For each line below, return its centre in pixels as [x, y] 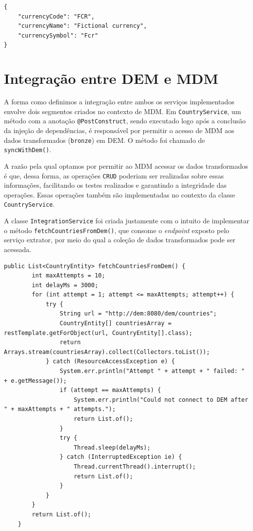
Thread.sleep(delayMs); [112, 447]
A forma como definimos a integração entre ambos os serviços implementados [119, 102]
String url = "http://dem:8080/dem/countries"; [138, 314]
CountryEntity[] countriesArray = [116, 324]
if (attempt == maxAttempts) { [110, 390]
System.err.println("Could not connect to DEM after [161, 400]
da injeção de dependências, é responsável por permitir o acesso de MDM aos [119, 130]
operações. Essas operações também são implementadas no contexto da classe [120, 194]
